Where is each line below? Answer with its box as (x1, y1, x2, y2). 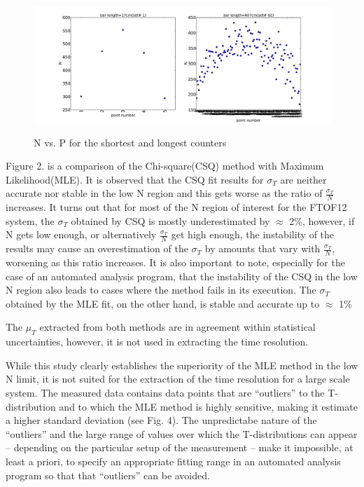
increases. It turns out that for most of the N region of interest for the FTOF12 (6, 200, 347, 214)
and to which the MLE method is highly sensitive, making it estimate (59, 399, 358, 413)
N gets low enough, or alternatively (6, 227, 157, 242)
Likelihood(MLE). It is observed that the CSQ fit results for (6, 172, 264, 186)
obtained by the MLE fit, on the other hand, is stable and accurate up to (6, 296, 320, 310)
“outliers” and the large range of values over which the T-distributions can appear (6, 426, 358, 441)
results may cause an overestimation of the (6, 241, 188, 256)
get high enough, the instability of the (171, 227, 335, 242)
